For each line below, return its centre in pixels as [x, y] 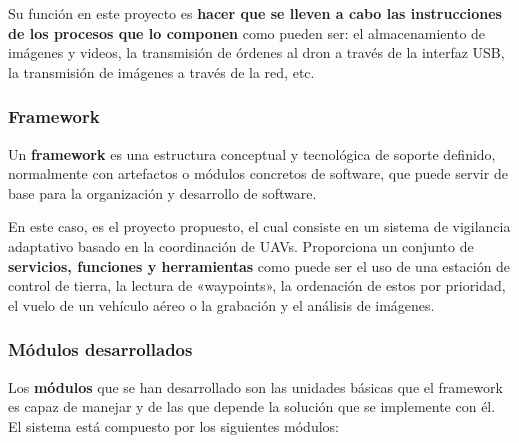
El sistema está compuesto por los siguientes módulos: [173, 425]
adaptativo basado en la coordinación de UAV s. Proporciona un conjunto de [241, 245]
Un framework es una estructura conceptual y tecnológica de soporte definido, [252, 153]
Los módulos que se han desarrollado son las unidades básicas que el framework [255, 386]
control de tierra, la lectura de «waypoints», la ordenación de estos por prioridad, [257, 285]
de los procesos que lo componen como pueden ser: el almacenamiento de [247, 32]
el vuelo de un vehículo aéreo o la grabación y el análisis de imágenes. [221, 304]
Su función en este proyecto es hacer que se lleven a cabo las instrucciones [255, 13]
